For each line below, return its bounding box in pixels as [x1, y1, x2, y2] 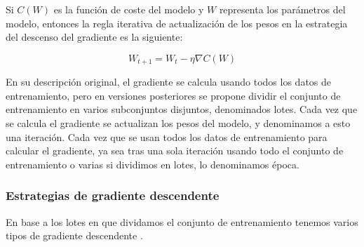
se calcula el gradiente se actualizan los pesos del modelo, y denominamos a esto [6, 116, 351, 131]
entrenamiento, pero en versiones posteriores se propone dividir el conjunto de [6, 88, 341, 102]
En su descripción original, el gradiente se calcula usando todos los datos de [6, 74, 332, 89]
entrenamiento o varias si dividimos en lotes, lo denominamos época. [6, 156, 299, 171]
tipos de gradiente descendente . [6, 228, 143, 243]
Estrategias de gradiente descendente [6, 187, 220, 204]
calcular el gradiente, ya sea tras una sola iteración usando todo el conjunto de [6, 143, 344, 158]
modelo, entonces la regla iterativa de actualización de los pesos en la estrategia [6, 15, 348, 30]
